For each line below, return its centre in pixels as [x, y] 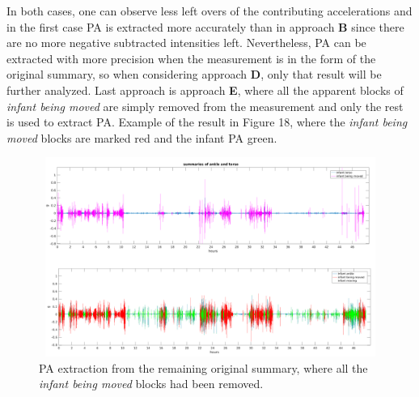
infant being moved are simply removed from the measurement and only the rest [205, 106]
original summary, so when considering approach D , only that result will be [194, 74]
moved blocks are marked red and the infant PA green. [142, 137]
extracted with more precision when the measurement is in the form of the [191, 58]
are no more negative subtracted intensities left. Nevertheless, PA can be [186, 43]
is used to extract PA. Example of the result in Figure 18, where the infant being [207, 122]
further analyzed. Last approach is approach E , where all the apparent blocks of [205, 90]
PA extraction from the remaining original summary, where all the [203, 367]
